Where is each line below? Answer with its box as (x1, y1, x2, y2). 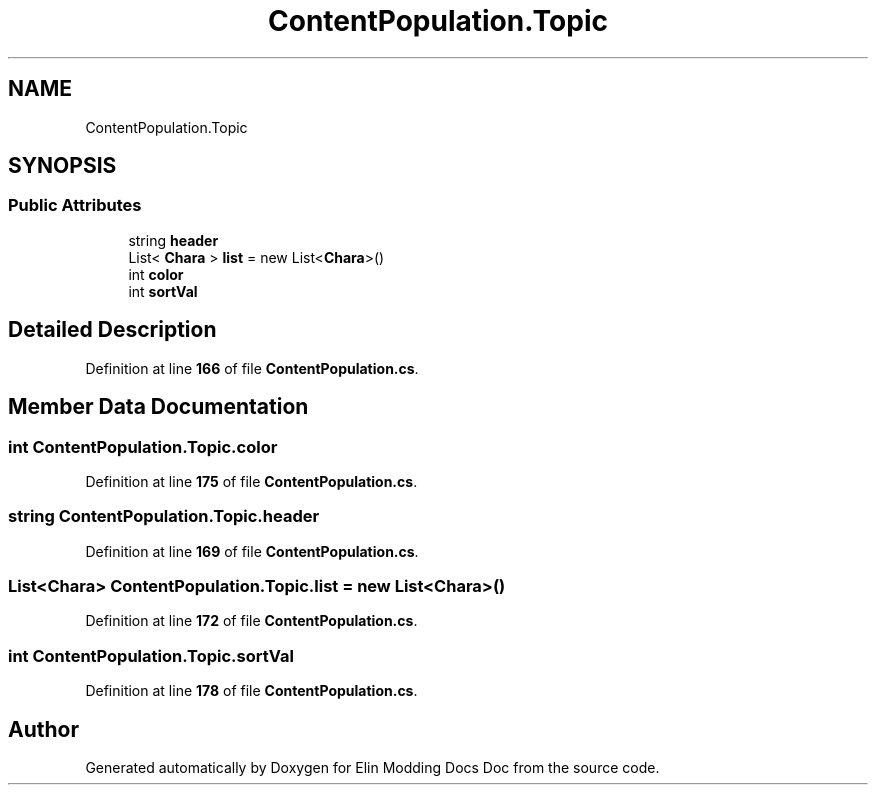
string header (128, 231, 219, 249)
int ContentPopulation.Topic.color (8, 436, 278, 457)
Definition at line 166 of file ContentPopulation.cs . (85, 359, 419, 377)
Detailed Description (8, 317, 217, 343)
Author (8, 716, 79, 742)
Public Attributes (8, 195, 142, 216)
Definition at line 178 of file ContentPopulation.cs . (85, 682, 418, 700)
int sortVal (128, 282, 198, 300)
